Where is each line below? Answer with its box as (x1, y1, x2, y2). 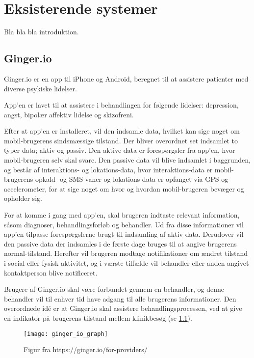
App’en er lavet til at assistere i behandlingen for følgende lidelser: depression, (4, 100, 239, 110)
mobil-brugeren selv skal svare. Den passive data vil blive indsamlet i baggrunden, (4, 155, 251, 165)
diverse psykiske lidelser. (4, 83, 77, 93)
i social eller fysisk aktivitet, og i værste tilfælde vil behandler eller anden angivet (4, 258, 249, 268)
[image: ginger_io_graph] (24, 330, 108, 337)
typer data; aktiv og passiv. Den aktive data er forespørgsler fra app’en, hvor (4, 145, 235, 155)
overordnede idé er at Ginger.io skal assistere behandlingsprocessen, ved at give (4, 303, 242, 313)
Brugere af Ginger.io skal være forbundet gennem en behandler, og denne (4, 284, 225, 294)
